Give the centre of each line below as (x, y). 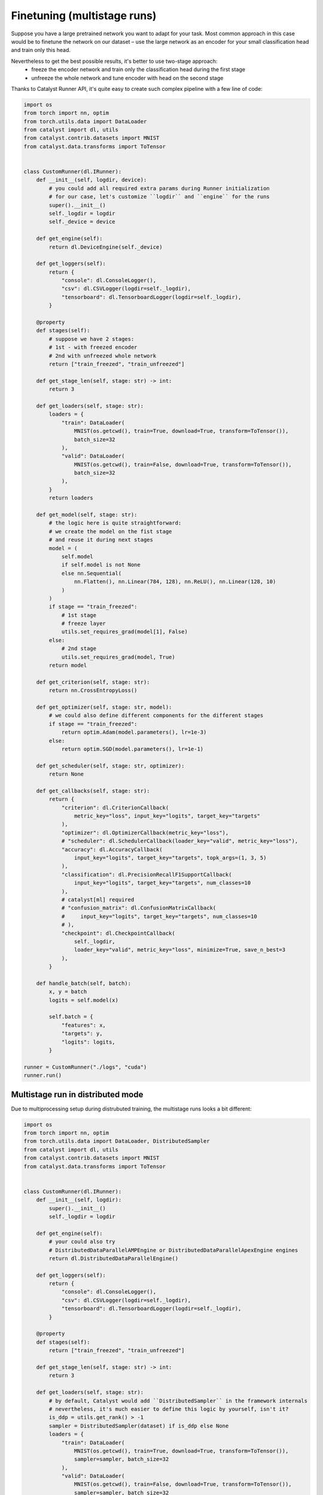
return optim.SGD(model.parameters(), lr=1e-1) (132, 749)
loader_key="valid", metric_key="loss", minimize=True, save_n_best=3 (180, 950)
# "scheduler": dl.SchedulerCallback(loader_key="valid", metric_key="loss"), (180, 841)
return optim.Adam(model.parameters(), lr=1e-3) (134, 732)
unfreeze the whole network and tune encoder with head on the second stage (127, 78)
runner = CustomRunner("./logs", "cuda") (85, 1067)
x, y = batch (68, 992)
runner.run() (43, 1076)
